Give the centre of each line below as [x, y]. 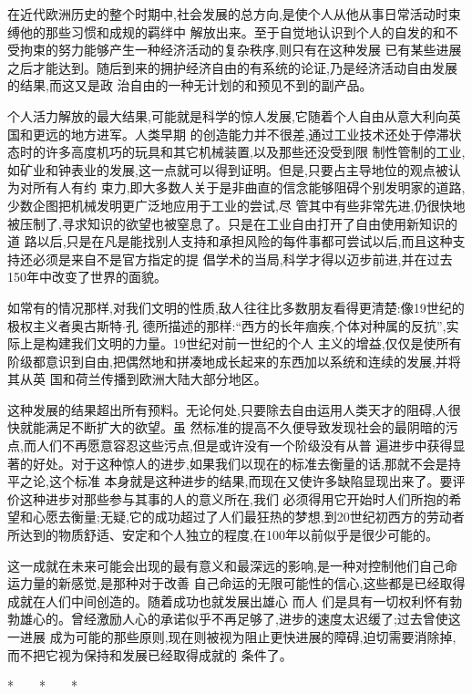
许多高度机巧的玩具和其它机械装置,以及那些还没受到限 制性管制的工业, [255, 152]
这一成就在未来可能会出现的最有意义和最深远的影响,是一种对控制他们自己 [226, 565]
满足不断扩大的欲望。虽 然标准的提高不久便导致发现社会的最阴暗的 [245, 427]
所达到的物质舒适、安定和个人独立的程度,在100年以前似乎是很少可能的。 [223, 535]
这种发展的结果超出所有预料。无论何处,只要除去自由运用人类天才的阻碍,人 [228, 409]
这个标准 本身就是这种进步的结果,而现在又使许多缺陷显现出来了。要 [251, 481]
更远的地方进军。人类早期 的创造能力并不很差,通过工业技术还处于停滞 [241, 134]
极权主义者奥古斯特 [65, 325]
